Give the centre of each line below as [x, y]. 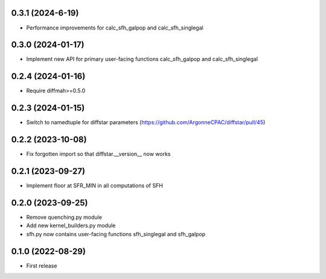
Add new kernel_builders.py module [71, 225]
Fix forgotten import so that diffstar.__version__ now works [99, 154]
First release [42, 266]
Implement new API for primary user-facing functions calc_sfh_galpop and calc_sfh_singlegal [142, 59]
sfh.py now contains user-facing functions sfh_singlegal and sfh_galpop [116, 234]
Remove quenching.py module [64, 217]
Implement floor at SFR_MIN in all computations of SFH [94, 186]
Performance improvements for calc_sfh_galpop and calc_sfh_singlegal [115, 28]
